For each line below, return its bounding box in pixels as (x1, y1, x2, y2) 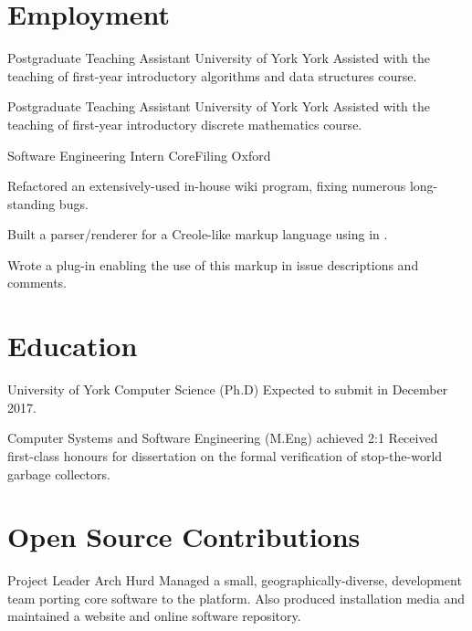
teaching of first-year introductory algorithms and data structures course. (7, 66, 417, 85)
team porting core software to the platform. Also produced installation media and (7, 588, 465, 607)
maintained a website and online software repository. (7, 606, 301, 626)
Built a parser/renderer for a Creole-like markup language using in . (7, 225, 388, 244)
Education (7, 327, 138, 364)
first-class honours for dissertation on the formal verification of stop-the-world (7, 446, 443, 465)
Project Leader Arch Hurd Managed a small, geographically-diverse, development (7, 571, 462, 590)
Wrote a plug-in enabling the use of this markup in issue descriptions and (7, 255, 419, 274)
